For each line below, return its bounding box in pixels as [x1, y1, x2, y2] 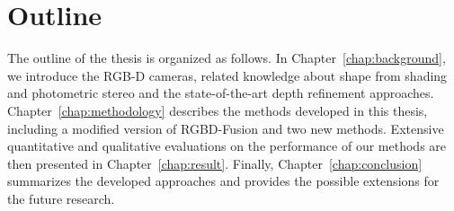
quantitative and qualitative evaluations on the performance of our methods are [7, 136, 447, 155]
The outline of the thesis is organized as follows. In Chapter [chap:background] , [7, 48, 446, 67]
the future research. [7, 189, 115, 207]
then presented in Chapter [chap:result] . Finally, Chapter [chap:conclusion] [7, 154, 423, 172]
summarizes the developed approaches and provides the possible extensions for [7, 171, 440, 190]
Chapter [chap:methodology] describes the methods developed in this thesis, [7, 101, 428, 119]
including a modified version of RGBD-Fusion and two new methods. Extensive [7, 119, 444, 137]
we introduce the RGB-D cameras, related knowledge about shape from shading [7, 66, 448, 84]
